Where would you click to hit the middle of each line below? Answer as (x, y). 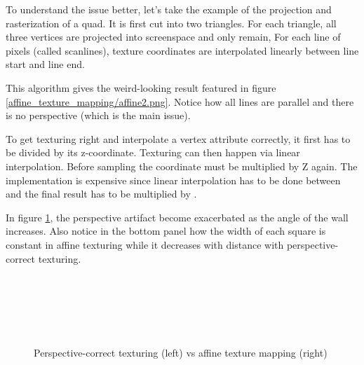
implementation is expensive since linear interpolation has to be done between (173, 180)
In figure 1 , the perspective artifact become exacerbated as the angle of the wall (177, 217)
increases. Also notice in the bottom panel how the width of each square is (166, 231)
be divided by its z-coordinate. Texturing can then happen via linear (153, 152)
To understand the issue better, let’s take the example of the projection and (169, 9)
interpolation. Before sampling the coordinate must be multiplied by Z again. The (182, 166)
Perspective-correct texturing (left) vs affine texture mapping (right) (181, 352)
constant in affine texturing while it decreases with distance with (145, 244)
